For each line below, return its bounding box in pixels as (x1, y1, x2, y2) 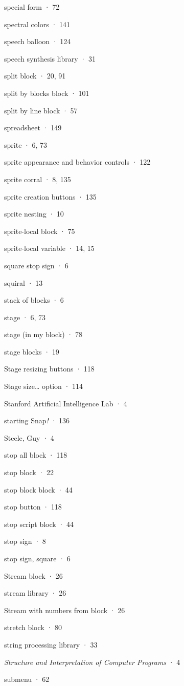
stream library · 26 (4, 587, 66, 598)
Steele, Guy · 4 (4, 432, 54, 443)
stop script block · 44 (4, 518, 74, 529)
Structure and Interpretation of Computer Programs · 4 (4, 656, 180, 667)
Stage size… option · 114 (4, 381, 83, 391)
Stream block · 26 (4, 570, 63, 581)
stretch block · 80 (4, 622, 62, 633)
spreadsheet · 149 (4, 122, 62, 133)
